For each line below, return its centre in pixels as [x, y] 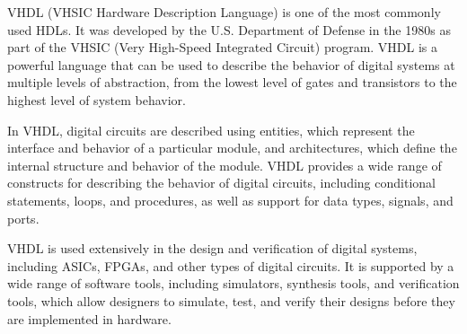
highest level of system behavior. [97, 99]
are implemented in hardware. [89, 318]
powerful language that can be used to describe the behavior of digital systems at [231, 64]
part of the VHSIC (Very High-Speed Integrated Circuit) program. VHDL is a [223, 47]
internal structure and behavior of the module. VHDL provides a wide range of [225, 165]
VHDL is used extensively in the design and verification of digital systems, [212, 248]
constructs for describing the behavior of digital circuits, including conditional [221, 183]
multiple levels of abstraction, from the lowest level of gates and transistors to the [232, 82]
